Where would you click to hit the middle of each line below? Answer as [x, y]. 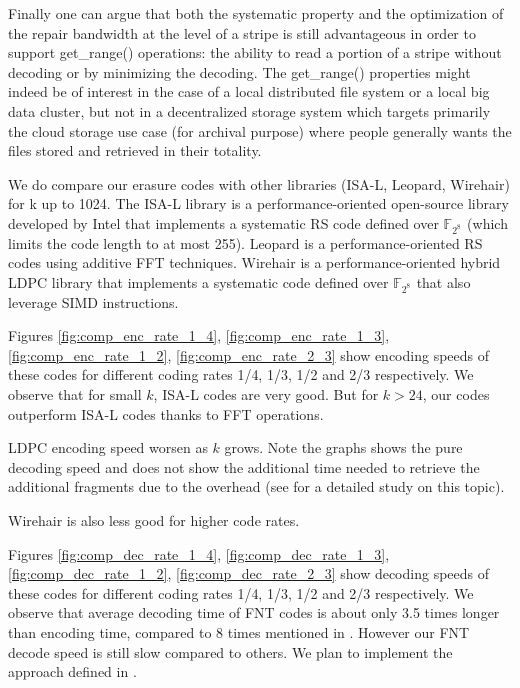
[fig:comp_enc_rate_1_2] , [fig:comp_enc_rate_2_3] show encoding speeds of [249, 354]
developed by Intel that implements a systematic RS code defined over [223, 222]
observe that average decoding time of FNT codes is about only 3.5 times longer [254, 612]
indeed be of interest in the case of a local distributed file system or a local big [249, 91]
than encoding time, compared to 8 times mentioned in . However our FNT [239, 631]
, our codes [456, 394]
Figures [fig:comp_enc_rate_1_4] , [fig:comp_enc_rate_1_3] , [199, 335]
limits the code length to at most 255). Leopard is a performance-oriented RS [245, 242]
